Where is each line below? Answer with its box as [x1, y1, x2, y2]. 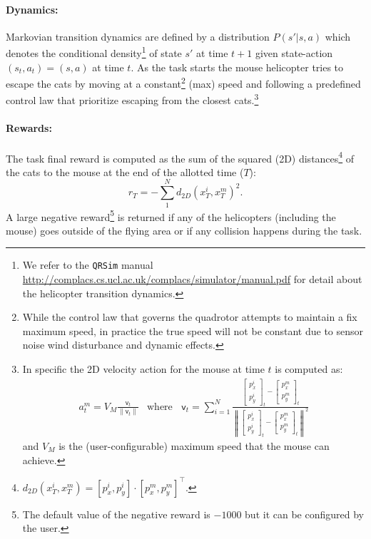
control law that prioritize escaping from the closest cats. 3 [6, 91, 259, 108]
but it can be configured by [245, 506, 364, 521]
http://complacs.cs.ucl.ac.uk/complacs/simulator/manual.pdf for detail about [22, 272, 362, 286]
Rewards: [6, 120, 52, 135]
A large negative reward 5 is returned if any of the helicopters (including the [6, 207, 336, 224]
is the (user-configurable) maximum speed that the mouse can [59, 438, 330, 453]
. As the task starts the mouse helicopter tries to [131, 59, 344, 74]
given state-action [255, 46, 333, 61]
